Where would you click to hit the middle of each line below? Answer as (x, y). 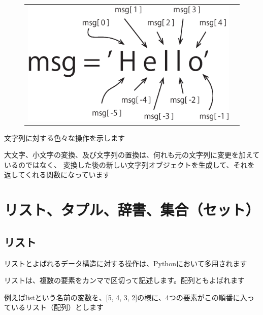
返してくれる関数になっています (57, 175)
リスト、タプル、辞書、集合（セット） (132, 210)
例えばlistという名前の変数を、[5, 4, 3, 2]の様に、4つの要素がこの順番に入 (126, 297)
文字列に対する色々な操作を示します (64, 137)
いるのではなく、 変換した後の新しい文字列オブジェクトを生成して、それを (129, 164)
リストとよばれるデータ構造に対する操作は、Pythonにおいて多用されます (126, 263)
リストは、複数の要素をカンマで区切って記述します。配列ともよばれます (124, 280)
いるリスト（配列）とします (57, 307)
